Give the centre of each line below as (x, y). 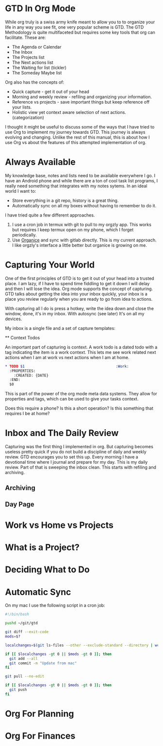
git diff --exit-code (27, 632)
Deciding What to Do (47, 570)
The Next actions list (33, 62)
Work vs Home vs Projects (59, 525)
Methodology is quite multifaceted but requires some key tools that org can (80, 32)
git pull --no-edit (25, 676)
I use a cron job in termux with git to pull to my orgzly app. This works (82, 224)
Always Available (41, 162)
